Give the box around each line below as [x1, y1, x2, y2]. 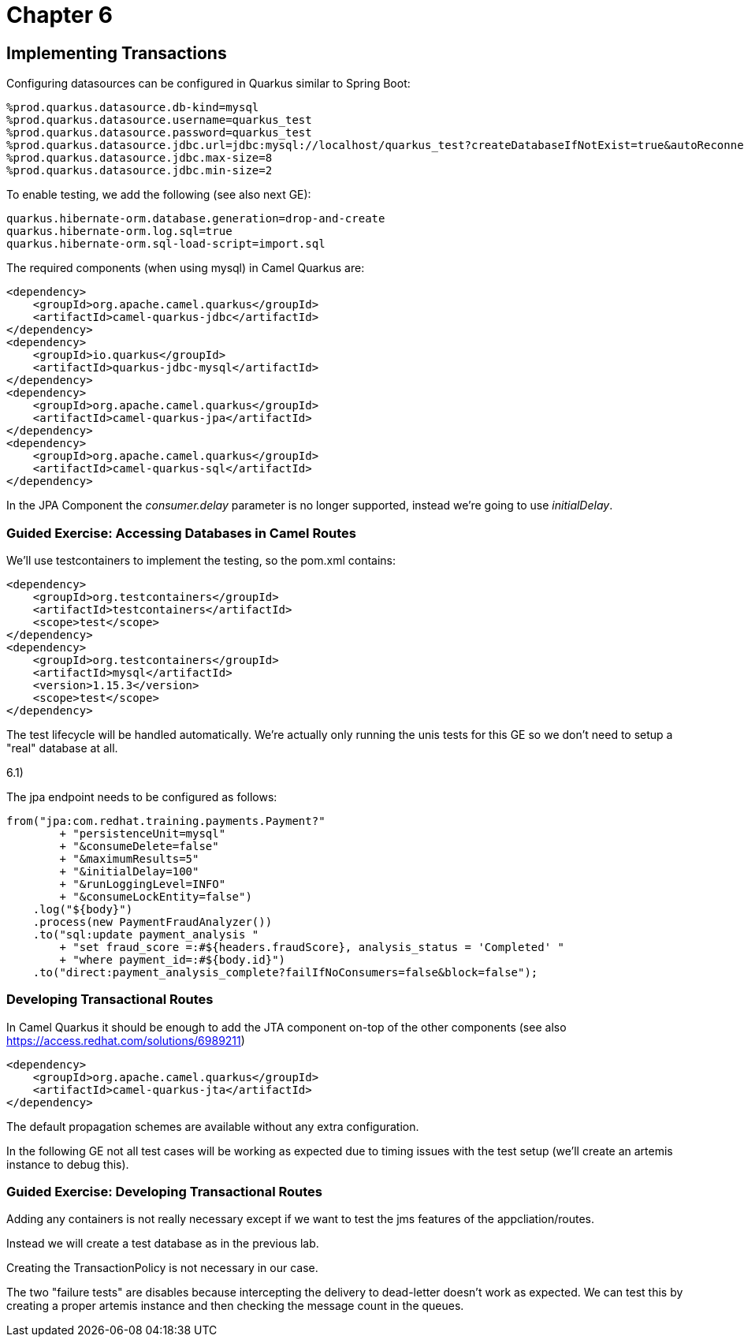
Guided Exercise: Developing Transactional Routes [6, 1184, 323, 1200]
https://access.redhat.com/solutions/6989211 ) [6, 1033, 245, 1047]
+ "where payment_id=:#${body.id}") [59, 953, 286, 966]
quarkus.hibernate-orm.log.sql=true [6, 225, 232, 238]
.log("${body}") [32, 902, 133, 916]
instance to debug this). [6, 1157, 129, 1171]
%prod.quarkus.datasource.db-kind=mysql [6, 101, 259, 114]
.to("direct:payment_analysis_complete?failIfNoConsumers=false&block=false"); [32, 965, 538, 979]
